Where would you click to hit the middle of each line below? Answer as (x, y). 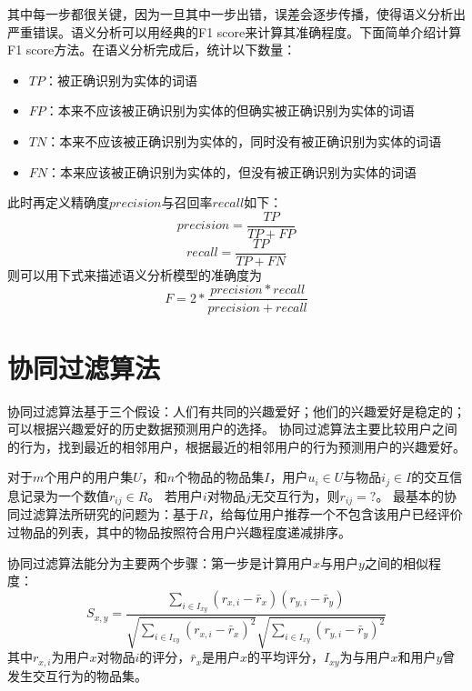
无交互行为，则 (295, 495)
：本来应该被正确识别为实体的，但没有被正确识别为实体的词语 (232, 171)
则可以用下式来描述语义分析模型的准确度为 (135, 274)
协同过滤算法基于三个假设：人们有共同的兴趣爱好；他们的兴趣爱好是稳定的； (236, 411)
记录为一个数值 (64, 495)
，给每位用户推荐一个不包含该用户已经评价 (335, 514)
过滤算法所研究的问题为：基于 (109, 514)
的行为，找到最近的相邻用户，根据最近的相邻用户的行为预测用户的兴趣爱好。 (236, 446)
